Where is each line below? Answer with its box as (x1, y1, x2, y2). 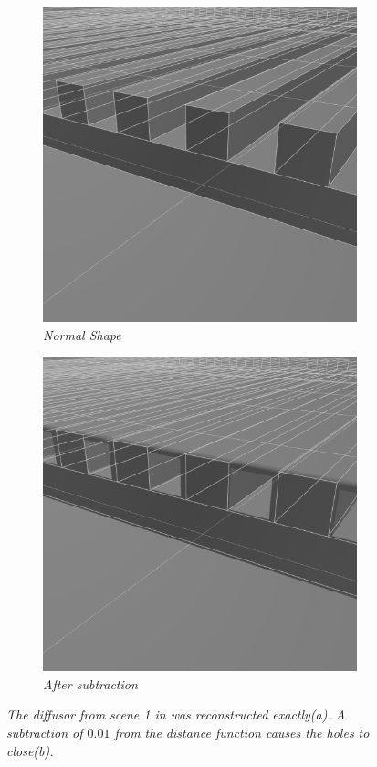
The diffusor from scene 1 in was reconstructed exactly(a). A (6, 705, 346, 724)
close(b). (6, 740, 54, 760)
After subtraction (43, 674, 138, 693)
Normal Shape (43, 325, 121, 344)
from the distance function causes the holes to (114, 722, 370, 741)
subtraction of (6, 722, 83, 741)
